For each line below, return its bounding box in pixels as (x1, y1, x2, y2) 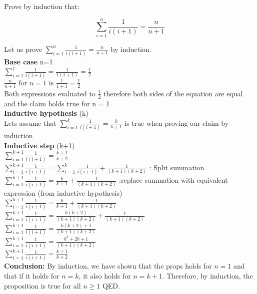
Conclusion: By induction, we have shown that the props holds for (4, 261, 212, 271)
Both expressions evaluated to (4, 88, 95, 98)
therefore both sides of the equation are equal (103, 88, 243, 98)
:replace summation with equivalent (119, 175, 228, 185)
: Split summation (149, 162, 204, 173)
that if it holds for (4, 270, 59, 281)
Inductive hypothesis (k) (4, 108, 88, 118)
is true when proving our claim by (124, 117, 229, 128)
